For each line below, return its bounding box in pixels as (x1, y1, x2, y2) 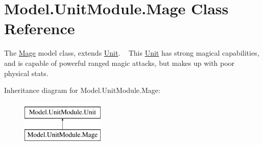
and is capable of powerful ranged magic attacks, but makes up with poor (4, 57, 235, 68)
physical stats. (4, 67, 49, 78)
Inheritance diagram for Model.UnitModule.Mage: (4, 85, 160, 95)
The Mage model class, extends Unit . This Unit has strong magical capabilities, (4, 47, 259, 58)
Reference (4, 18, 75, 39)
